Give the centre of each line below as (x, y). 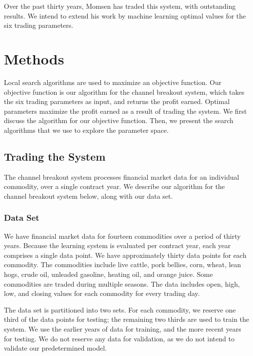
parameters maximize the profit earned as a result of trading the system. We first (126, 111)
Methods (34, 58)
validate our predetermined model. (55, 348)
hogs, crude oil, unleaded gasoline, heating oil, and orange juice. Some (108, 274)
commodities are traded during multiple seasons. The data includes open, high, (122, 283)
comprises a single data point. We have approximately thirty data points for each (125, 255)
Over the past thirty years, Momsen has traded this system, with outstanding (120, 6)
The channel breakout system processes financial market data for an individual (122, 177)
